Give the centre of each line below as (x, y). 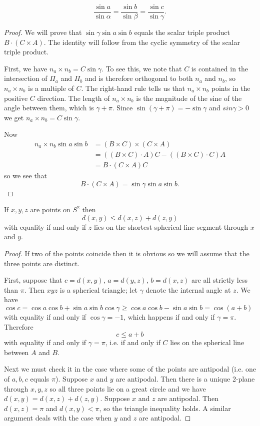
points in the (231, 88)
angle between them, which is (49, 108)
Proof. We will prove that (43, 32)
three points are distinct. (42, 263)
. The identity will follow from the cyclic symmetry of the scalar (142, 42)
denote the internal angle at (188, 289)
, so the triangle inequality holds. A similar (165, 408)
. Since (122, 108)
